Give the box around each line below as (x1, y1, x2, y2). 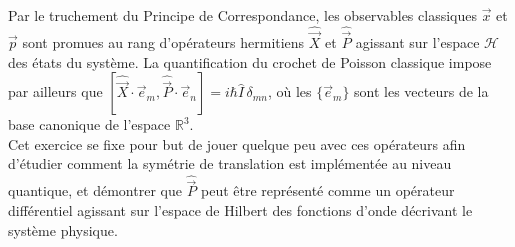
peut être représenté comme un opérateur (201, 180, 455, 201)
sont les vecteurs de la (354, 81, 489, 102)
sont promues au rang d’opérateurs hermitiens (22, 32, 305, 53)
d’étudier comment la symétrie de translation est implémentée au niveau (8, 153, 452, 174)
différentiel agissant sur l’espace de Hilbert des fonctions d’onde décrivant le (8, 200, 473, 221)
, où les (267, 81, 312, 102)
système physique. (8, 219, 118, 240)
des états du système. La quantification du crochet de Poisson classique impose (8, 51, 492, 72)
